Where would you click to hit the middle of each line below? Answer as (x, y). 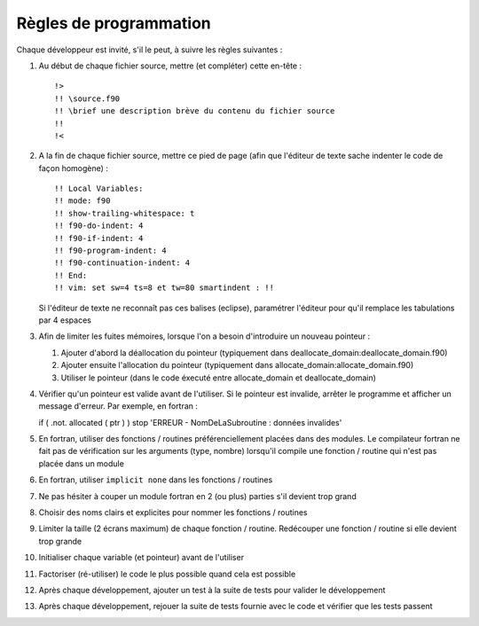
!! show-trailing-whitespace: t (125, 213)
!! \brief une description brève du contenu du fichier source (195, 111)
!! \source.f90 (87, 98)
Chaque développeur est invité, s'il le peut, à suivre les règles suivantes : (149, 50)
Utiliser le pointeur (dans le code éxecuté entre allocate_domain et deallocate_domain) (219, 378)
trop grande (60, 541)
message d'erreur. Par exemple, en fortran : (118, 406)
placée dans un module (81, 463)
